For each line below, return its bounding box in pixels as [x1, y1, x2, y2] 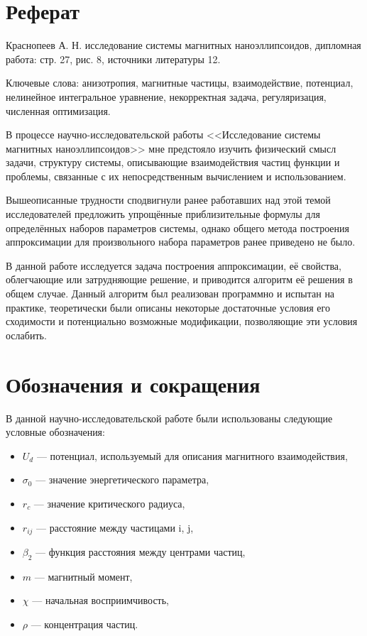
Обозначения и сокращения [6, 369, 261, 398]
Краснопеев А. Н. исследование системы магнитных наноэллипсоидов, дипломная [6, 38, 361, 53]
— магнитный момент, [34, 569, 133, 583]
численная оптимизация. [6, 103, 111, 118]
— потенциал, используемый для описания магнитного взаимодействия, [36, 448, 348, 463]
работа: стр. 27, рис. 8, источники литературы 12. [6, 51, 221, 66]
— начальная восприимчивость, [32, 593, 170, 608]
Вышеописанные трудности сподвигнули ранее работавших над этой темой [6, 192, 331, 207]
